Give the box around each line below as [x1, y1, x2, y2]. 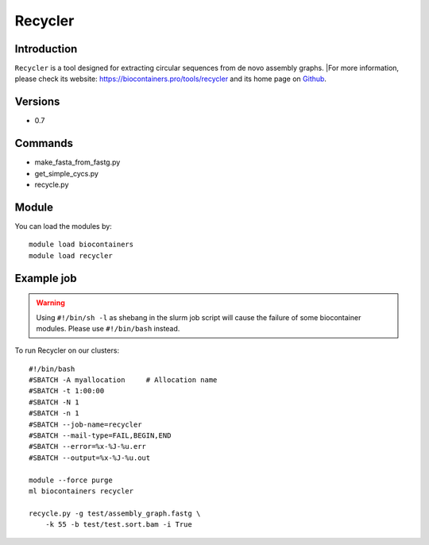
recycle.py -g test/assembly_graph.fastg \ [29, 508, 201, 518]
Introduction [14, 42, 78, 56]
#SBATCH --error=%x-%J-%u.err [29, 442, 147, 451]
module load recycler [29, 251, 113, 260]
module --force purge [29, 475, 113, 485]
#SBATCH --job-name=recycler [29, 419, 142, 429]
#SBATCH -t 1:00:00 [29, 386, 105, 396]
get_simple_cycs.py [34, 168, 99, 178]
